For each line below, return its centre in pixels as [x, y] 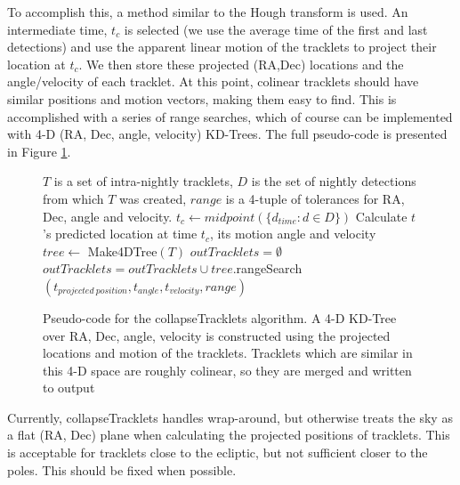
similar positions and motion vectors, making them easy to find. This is [202, 98]
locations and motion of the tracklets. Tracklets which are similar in [228, 353]
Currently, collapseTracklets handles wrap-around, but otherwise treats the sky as [230, 417]
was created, [153, 198]
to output [69, 388]
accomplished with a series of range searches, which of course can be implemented [230, 116]
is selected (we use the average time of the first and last [276, 29]
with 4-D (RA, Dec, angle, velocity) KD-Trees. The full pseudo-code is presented [227, 134]
